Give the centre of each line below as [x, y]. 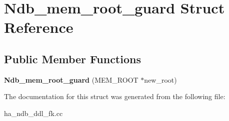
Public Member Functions [72, 59]
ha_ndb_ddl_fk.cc [33, 113]
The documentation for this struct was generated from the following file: [115, 96]
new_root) [160, 79]
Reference [39, 27]
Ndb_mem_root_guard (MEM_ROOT [71, 79]
